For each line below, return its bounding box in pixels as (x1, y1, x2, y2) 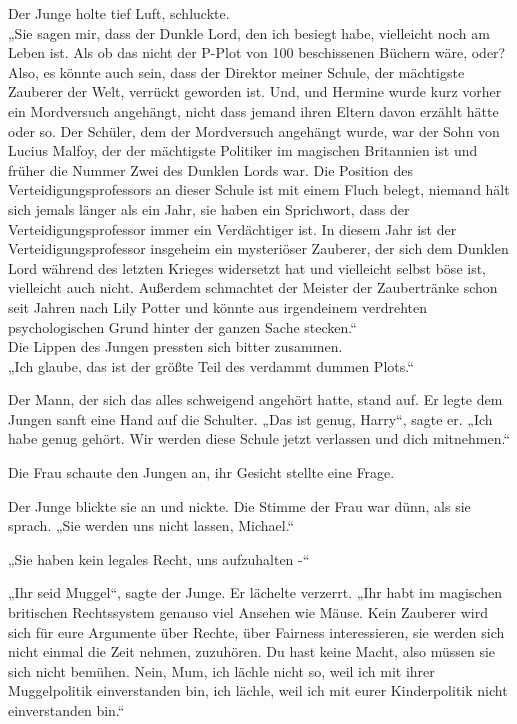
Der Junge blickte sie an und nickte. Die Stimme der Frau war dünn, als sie (8, 495, 471, 516)
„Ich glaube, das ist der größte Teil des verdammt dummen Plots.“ (8, 355, 414, 376)
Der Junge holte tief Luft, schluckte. (8, 3, 230, 23)
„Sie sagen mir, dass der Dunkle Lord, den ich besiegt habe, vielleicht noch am (8, 22, 490, 43)
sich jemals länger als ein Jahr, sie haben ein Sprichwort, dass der (8, 198, 410, 219)
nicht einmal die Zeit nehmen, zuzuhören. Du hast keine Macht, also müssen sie (8, 641, 496, 662)
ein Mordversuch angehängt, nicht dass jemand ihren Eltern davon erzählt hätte (8, 100, 499, 121)
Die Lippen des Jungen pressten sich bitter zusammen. (8, 336, 343, 357)
